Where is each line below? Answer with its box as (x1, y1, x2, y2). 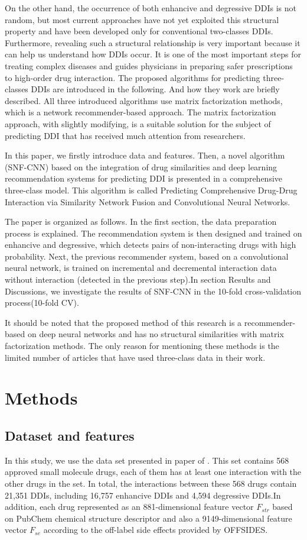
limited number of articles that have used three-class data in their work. (5, 351, 266, 363)
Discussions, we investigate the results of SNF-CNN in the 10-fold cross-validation (5, 284, 302, 297)
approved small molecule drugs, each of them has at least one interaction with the (5, 465, 302, 478)
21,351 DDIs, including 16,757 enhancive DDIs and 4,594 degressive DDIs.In (5, 489, 281, 501)
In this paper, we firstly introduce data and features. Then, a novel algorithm (5, 149, 285, 161)
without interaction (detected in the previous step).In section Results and (5, 273, 271, 286)
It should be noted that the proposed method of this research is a (5, 316, 242, 328)
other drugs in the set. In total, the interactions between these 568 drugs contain (5, 477, 297, 489)
